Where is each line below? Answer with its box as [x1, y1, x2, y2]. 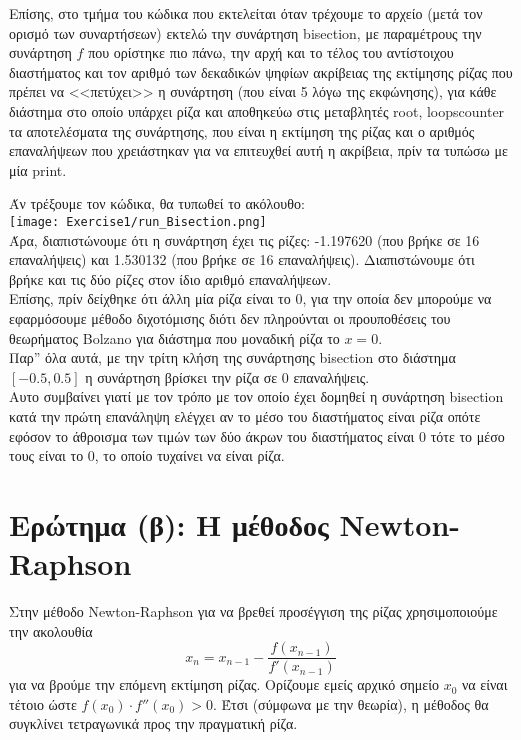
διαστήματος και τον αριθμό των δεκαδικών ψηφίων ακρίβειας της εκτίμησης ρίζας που [9, 61, 513, 82]
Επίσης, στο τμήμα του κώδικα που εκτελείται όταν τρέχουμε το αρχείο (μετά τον [9, 3, 483, 23]
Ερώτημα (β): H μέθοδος [9, 503, 329, 544]
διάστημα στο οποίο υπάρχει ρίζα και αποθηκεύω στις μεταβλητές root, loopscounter [9, 100, 505, 121]
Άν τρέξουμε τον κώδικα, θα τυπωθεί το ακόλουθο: [9, 193, 305, 214]
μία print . [9, 159, 67, 180]
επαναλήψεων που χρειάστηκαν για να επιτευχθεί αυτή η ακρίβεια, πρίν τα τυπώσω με [9, 140, 508, 161]
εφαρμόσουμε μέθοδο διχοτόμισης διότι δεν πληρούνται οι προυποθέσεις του [9, 307, 451, 328]
